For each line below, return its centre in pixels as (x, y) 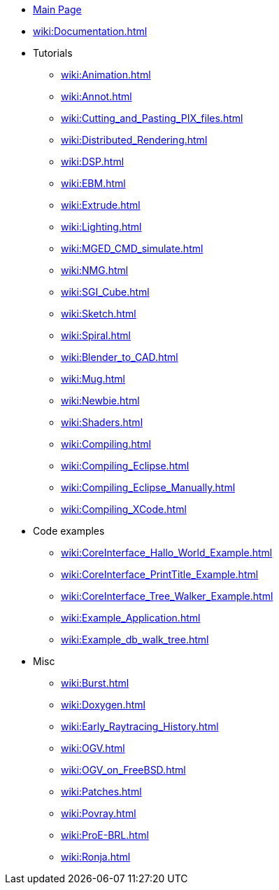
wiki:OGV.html (93, 748)
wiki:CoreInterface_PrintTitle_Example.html (160, 574)
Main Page (57, 9)
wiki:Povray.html (99, 813)
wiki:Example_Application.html (131, 618)
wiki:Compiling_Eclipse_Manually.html (148, 487)
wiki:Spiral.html (96, 335)
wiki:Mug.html (93, 379)
